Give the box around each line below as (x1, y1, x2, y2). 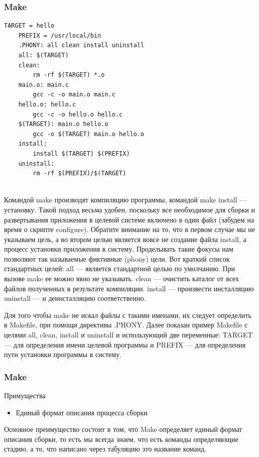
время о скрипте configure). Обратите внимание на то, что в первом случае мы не (4, 224, 255, 235)
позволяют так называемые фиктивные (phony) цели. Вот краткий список (4, 253, 230, 264)
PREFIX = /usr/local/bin (18, 32, 101, 39)
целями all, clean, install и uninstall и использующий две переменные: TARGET (4, 329, 253, 340)
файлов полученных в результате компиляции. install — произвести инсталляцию (4, 283, 254, 293)
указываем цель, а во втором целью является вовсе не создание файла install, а (4, 234, 246, 244)
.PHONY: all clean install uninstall (18, 42, 145, 49)
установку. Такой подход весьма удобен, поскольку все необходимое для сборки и (4, 204, 255, 214)
